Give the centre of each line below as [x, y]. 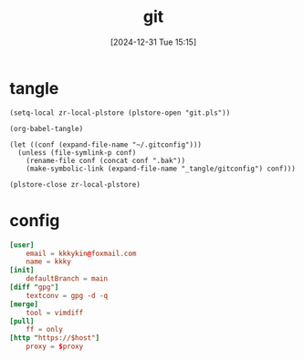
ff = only [45, 330]
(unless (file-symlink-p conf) [77, 152]
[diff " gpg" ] [34, 287]
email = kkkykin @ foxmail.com [81, 253]
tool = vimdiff [55, 313]
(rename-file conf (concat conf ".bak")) [105, 160]
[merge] [24, 304]
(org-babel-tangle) [47, 129]
